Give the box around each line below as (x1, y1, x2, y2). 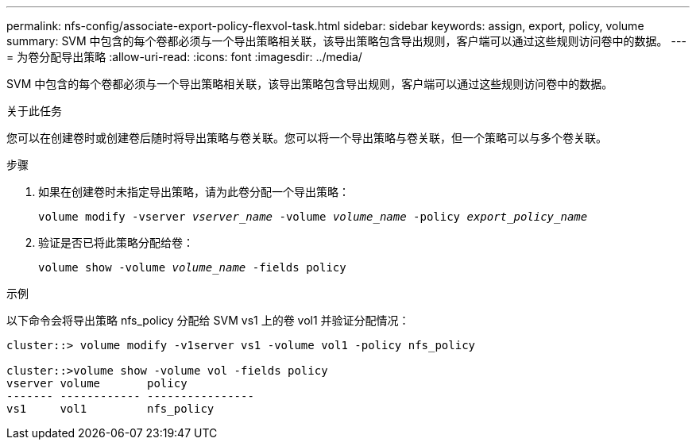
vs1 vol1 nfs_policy (6, 402, 215, 415)
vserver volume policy (6, 377, 188, 390)
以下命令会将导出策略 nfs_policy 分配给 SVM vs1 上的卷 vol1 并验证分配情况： (6, 313, 410, 327)
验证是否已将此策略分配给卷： (38, 236, 194, 249)
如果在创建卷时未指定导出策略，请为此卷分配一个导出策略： (38, 185, 350, 198)
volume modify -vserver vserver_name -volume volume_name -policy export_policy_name (38, 210, 588, 223)
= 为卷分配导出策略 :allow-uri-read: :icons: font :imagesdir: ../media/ (6, 50, 362, 63)
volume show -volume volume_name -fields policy (38, 261, 346, 274)
